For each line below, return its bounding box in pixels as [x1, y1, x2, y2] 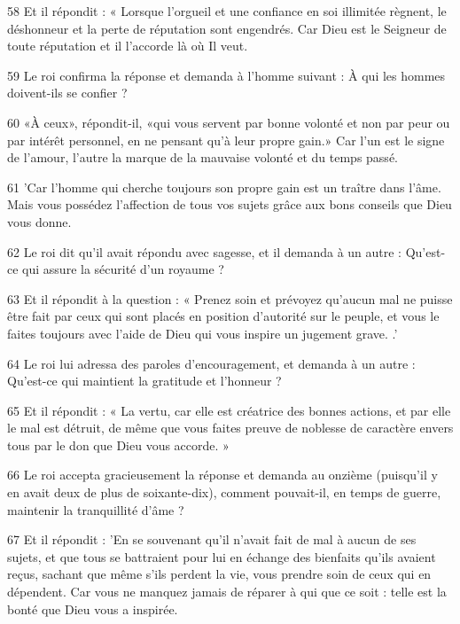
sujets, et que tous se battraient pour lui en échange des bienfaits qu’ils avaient [7, 547, 436, 565]
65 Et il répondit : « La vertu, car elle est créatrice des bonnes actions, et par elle [7, 401, 451, 419]
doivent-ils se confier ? [7, 83, 128, 102]
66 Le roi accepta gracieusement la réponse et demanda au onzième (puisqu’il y [7, 465, 438, 484]
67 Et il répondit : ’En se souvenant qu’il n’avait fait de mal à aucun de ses [7, 530, 417, 549]
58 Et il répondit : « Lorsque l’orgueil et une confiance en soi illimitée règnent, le [7, 2, 447, 19]
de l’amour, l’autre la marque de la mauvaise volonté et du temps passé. [7, 148, 398, 167]
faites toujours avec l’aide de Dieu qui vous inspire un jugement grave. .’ [7, 324, 398, 342]
